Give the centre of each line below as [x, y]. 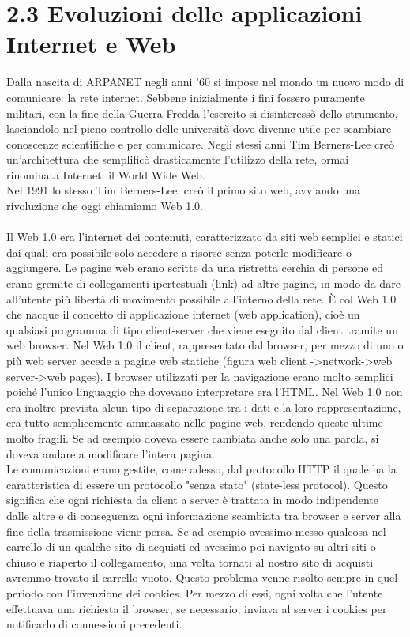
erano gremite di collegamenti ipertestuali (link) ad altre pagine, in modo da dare [203, 283]
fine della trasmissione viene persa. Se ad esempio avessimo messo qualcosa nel [196, 531]
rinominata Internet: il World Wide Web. [106, 174]
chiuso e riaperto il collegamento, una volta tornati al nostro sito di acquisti [190, 562]
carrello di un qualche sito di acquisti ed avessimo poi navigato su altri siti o [191, 547]
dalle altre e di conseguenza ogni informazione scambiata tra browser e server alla [204, 515]
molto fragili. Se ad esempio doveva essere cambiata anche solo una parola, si [193, 437]
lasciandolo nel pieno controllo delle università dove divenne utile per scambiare [199, 128]
